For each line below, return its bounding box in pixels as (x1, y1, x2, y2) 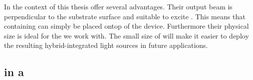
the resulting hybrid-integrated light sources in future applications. (4, 40, 208, 50)
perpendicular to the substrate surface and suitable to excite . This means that (4, 11, 246, 21)
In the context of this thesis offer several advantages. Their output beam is (4, 1, 233, 11)
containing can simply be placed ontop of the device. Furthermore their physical (4, 21, 249, 31)
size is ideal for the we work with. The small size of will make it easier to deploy (4, 30, 249, 40)
